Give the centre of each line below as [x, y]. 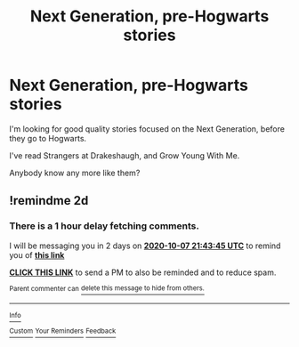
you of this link [37, 254]
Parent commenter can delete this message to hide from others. [107, 288]
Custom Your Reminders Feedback [63, 331]
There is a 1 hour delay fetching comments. [105, 226]
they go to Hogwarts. [48, 138]
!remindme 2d [49, 201]
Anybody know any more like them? [75, 173]
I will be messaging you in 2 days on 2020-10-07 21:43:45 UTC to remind [145, 246]
